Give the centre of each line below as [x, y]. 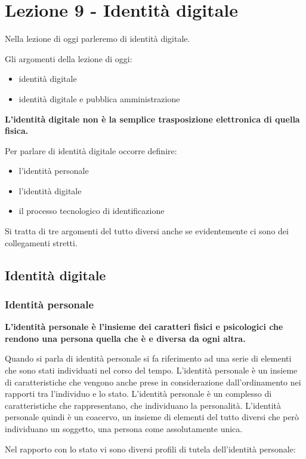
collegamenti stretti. [41, 242]
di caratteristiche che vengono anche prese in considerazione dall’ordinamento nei [153, 382]
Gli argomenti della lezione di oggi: [69, 58]
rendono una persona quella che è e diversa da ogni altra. [125, 338]
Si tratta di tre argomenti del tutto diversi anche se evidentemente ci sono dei [147, 231]
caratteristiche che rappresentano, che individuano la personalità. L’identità [143, 405]
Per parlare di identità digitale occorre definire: [91, 150]
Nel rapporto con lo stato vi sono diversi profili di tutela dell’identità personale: [150, 449]
